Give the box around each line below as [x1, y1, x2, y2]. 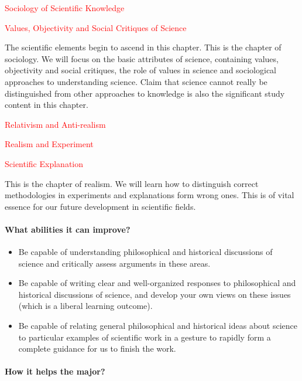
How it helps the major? [5, 365, 105, 377]
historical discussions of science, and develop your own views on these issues [18, 288, 291, 300]
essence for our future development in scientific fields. [5, 200, 196, 212]
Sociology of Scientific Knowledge [5, 2, 125, 13]
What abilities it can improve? [5, 223, 131, 235]
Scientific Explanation [5, 157, 84, 169]
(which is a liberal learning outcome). [18, 300, 153, 312]
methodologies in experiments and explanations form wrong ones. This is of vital [5, 189, 294, 201]
